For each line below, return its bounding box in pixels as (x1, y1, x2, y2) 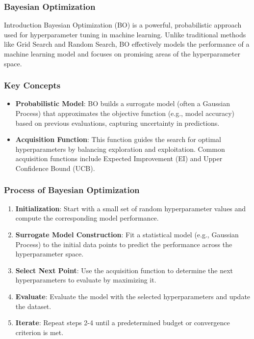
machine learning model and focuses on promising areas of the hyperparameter (4, 49, 240, 58)
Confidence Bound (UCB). (15, 163, 95, 173)
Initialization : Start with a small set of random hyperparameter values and (15, 203, 246, 213)
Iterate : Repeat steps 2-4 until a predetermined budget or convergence (15, 317, 230, 328)
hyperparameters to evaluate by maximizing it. (15, 275, 156, 285)
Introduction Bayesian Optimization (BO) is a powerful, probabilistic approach (4, 20, 242, 30)
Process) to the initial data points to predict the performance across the (15, 239, 232, 249)
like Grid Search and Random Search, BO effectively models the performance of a (4, 39, 250, 49)
